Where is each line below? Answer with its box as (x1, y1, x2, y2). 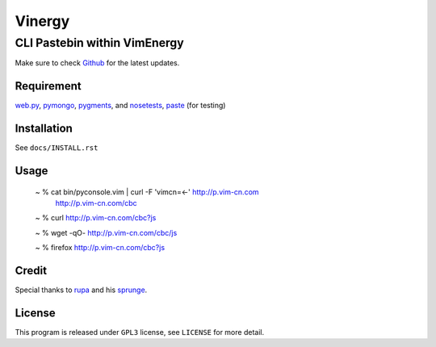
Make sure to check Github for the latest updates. (15, 58, 180, 68)
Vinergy (15, 12, 70, 30)
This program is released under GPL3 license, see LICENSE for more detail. (15, 327, 265, 337)
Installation (15, 122, 73, 136)
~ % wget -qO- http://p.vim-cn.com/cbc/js (35, 228, 178, 237)
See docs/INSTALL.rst (15, 143, 99, 153)
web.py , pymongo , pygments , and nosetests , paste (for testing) (15, 101, 226, 111)
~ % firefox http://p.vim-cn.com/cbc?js (35, 243, 166, 253)
